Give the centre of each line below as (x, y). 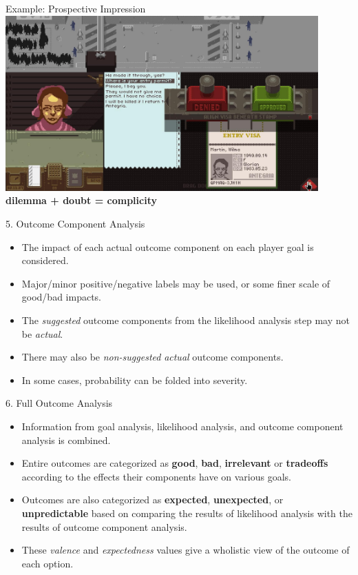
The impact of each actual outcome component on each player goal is (168, 246)
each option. (48, 563)
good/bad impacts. (62, 297)
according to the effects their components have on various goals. (157, 476)
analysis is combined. (66, 440)
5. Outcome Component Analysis (75, 224)
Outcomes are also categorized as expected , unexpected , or (152, 500)
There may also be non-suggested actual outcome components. (152, 357)
